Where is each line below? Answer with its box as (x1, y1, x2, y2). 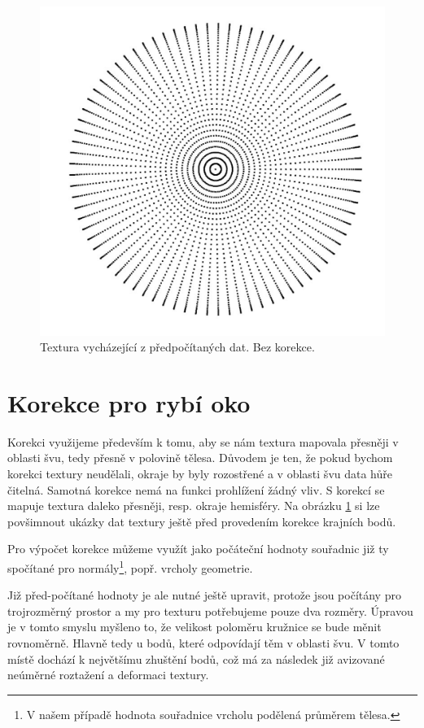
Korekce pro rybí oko (7, 386, 251, 419)
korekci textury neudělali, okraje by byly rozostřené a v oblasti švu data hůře (7, 465, 392, 482)
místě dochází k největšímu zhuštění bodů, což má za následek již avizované (7, 650, 385, 667)
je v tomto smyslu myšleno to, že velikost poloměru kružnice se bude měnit (7, 618, 382, 635)
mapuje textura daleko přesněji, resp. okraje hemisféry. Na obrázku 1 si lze (7, 497, 380, 514)
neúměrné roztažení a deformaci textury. (7, 666, 209, 683)
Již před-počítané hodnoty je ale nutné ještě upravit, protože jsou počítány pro (7, 586, 401, 604)
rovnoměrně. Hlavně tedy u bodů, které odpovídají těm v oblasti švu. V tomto (7, 634, 400, 652)
